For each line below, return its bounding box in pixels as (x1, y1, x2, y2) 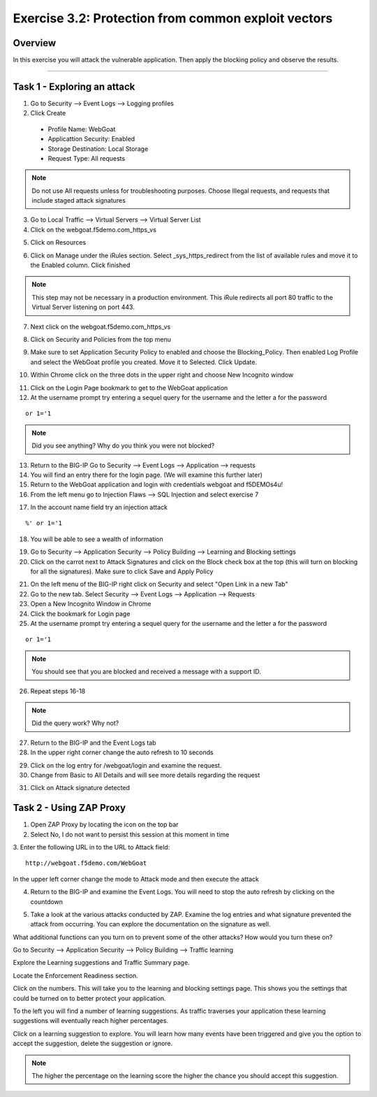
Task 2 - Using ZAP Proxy (13, 802, 126, 814)
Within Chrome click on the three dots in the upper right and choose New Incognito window (30, 371, 294, 379)
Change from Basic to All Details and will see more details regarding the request (30, 770, 260, 779)
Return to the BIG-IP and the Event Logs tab (30, 738, 156, 747)
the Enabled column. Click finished (30, 261, 131, 269)
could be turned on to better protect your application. (13, 994, 167, 1003)
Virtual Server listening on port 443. (31, 303, 135, 311)
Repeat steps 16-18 (30, 687, 86, 695)
